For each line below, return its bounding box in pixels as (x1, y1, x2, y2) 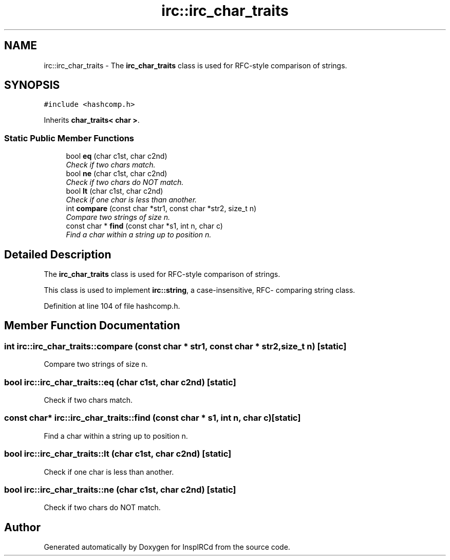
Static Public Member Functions (4, 133, 135, 143)
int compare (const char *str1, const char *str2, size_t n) (66, 204, 257, 213)
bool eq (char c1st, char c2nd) (66, 152, 167, 161)
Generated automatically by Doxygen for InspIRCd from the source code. (44, 543, 290, 552)
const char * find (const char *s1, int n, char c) (66, 221, 223, 231)
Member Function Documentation (4, 319, 180, 332)
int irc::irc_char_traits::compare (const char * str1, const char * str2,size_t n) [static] (4, 341, 347, 351)
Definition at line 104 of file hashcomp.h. (44, 302, 180, 311)
